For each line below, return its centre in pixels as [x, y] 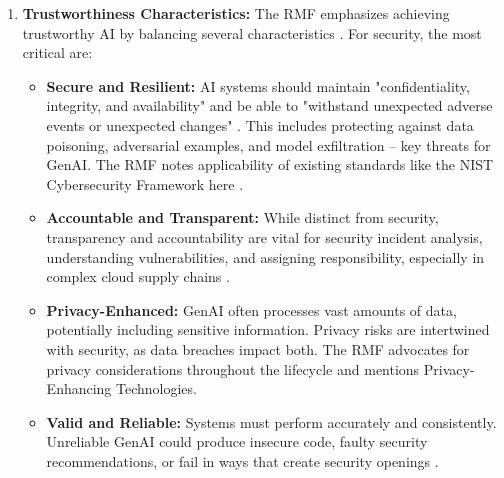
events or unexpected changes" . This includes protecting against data [260, 124]
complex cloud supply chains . [138, 276]
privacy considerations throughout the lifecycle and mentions [233, 368]
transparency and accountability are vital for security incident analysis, [264, 236]
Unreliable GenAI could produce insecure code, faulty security [237, 441]
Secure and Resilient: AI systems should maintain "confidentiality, [258, 85]
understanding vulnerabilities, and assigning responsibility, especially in [265, 256]
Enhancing [79, 388]
